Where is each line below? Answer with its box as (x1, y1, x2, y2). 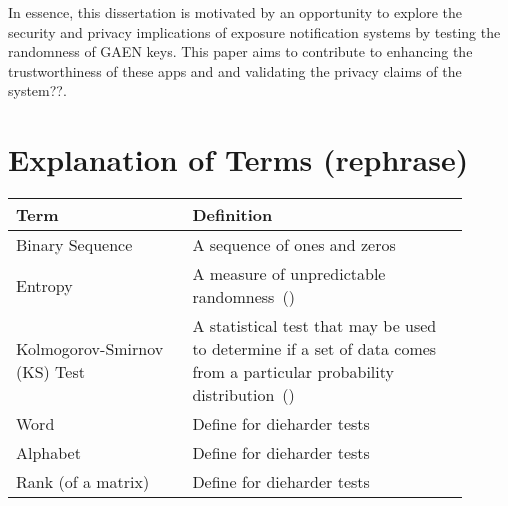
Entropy (16, 273, 73, 297)
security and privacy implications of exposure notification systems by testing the (8, 21, 501, 42)
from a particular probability (192, 360, 394, 384)
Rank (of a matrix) (16, 470, 150, 494)
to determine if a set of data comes (192, 337, 437, 361)
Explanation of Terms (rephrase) (8, 139, 469, 180)
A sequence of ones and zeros (192, 233, 396, 257)
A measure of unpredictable (192, 262, 386, 286)
